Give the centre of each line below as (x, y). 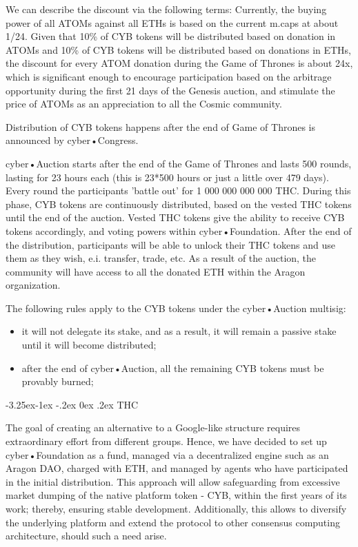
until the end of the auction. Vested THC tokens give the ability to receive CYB (175, 217)
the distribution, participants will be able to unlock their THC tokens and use (171, 244)
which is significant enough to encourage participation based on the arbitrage (169, 76)
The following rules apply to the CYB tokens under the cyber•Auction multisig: (176, 308)
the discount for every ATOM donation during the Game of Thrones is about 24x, (179, 63)
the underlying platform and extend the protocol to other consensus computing (173, 522)
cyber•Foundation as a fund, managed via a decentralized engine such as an (167, 454)
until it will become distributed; (89, 345)
